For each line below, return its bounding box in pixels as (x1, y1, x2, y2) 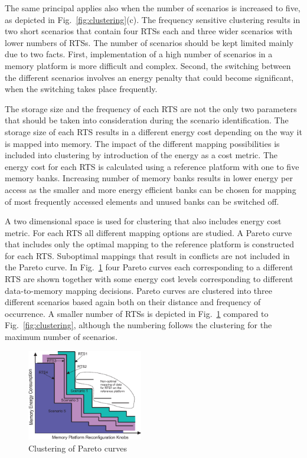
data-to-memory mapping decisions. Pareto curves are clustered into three (5, 284, 272, 296)
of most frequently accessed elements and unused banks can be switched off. (5, 195, 279, 207)
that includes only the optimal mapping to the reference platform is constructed (5, 238, 295, 250)
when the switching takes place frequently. (5, 83, 158, 95)
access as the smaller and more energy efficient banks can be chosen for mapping (5, 183, 296, 195)
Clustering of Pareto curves (28, 441, 127, 454)
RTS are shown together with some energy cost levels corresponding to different (5, 273, 293, 285)
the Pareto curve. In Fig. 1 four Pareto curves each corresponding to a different (5, 261, 293, 273)
